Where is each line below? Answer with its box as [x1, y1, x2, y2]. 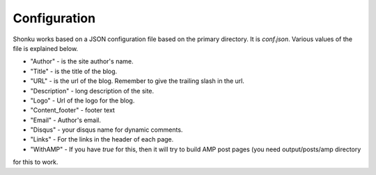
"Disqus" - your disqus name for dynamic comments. [30, 125, 183, 134]
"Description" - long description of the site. [30, 86, 155, 95]
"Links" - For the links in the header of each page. [30, 135, 174, 144]
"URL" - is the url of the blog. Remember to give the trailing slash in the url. [30, 77, 245, 85]
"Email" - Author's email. [30, 116, 101, 124]
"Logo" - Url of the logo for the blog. [30, 96, 135, 105]
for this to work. [13, 158, 58, 167]
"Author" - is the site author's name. [30, 57, 134, 66]
